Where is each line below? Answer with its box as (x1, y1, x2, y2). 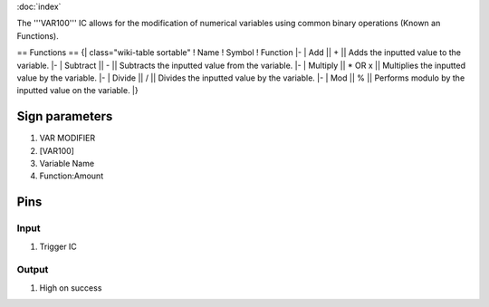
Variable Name (39, 158, 95, 169)
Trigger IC (39, 241, 77, 252)
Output (16, 264, 49, 276)
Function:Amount (39, 170, 104, 181)
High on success (39, 282, 102, 293)
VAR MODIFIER (39, 132, 95, 144)
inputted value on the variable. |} (16, 85, 139, 96)
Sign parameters (16, 109, 113, 124)
